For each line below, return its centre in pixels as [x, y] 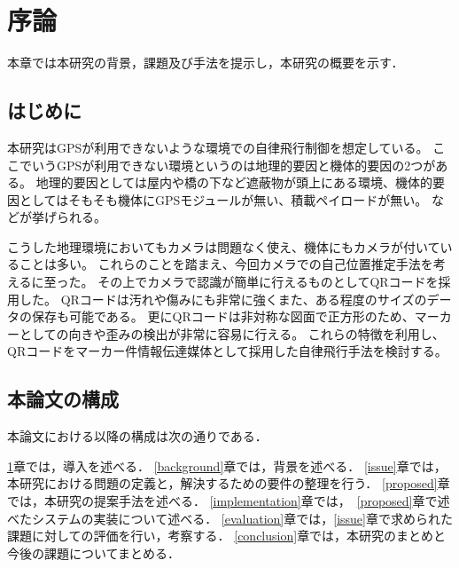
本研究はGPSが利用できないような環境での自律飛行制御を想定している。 [218, 147]
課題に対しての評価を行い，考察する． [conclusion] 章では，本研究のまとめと [227, 536]
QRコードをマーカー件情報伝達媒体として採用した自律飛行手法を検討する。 [227, 351]
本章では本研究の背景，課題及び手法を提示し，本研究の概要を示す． [206, 63]
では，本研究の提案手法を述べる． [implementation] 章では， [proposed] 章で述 [229, 501]
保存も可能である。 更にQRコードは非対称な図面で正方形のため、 [223, 316]
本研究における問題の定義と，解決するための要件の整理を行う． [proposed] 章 [229, 483]
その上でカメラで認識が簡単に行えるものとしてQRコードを [268, 282]
